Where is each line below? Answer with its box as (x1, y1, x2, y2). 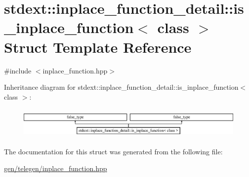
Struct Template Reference (4, 36, 192, 57)
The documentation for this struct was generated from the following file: (4, 146, 223, 157)
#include (4, 65, 32, 75)
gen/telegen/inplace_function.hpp (4, 163, 107, 173)
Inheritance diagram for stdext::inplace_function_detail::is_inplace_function (4, 82, 239, 92)
